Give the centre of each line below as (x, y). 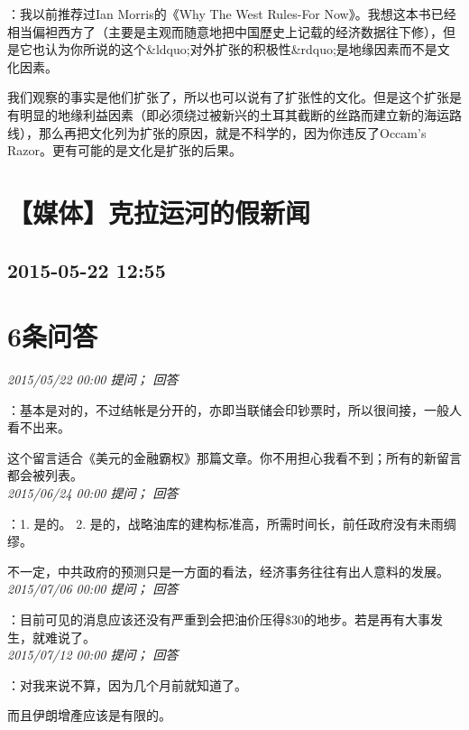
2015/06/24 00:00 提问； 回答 (93, 493)
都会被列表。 (45, 475)
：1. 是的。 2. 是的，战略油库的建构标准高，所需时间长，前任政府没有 (213, 523)
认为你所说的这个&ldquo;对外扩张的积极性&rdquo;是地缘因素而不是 (241, 49)
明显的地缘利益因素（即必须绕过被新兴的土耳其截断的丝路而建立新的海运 (234, 114)
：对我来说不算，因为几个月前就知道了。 (127, 684)
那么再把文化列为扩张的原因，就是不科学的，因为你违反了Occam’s (232, 132)
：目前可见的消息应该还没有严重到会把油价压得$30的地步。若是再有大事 (219, 619)
